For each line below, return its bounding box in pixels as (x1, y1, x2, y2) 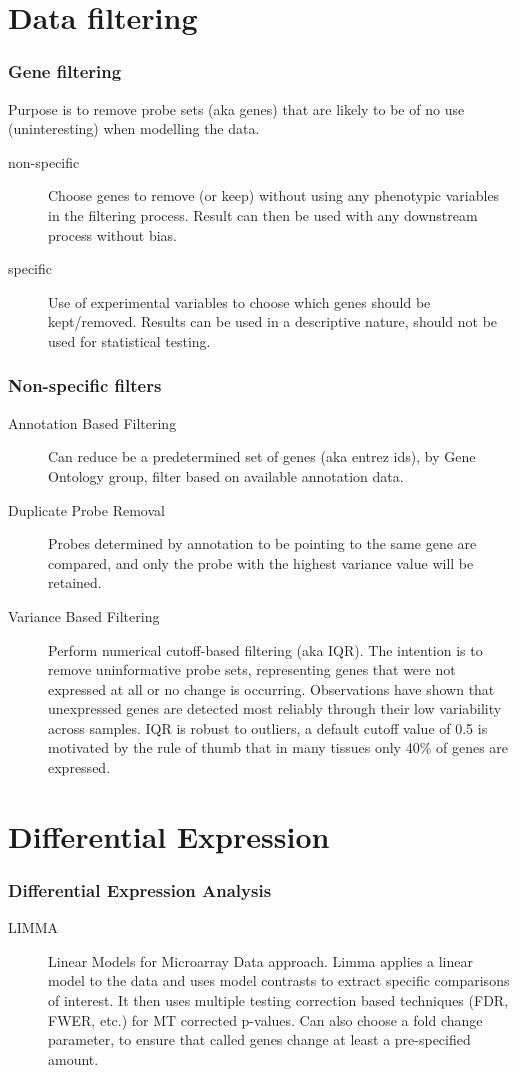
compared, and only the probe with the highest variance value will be (48, 552, 474, 573)
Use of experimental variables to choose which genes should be (48, 291, 431, 312)
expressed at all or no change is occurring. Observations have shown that (48, 678, 495, 699)
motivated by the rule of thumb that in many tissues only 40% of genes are (48, 737, 509, 758)
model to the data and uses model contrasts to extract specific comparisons (48, 970, 510, 991)
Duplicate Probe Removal (8, 499, 165, 520)
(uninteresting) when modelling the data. (8, 118, 260, 139)
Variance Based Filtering (8, 605, 160, 626)
